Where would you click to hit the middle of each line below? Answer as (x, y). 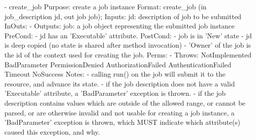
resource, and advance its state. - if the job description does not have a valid (120, 83)
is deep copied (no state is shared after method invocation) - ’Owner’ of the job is (128, 45)
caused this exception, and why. (52, 131)
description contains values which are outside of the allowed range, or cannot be (125, 102)
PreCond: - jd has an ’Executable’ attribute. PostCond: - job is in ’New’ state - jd (128, 35)
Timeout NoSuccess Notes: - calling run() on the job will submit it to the (115, 74)
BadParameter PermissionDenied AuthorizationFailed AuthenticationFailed (118, 64)
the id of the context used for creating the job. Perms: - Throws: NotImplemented (128, 54)
